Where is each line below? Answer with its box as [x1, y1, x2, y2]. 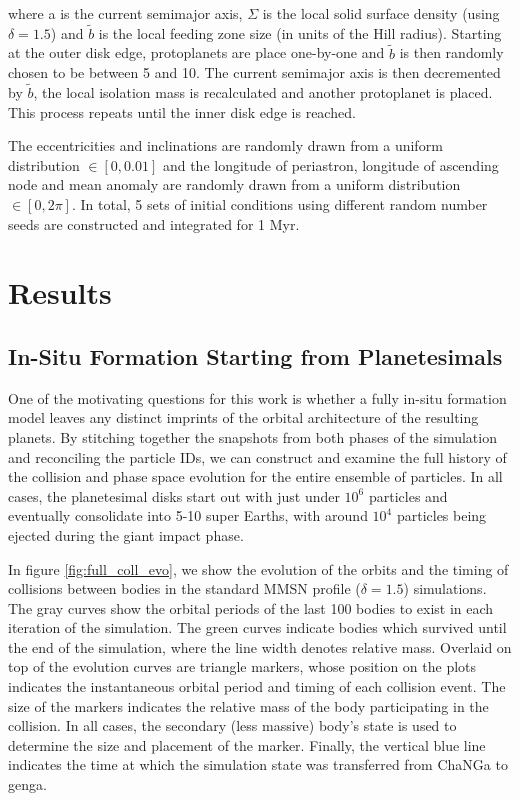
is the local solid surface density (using [262, 3, 500, 23]
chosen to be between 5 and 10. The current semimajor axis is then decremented [8, 62, 501, 83]
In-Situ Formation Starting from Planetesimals [8, 340, 503, 371]
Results [8, 272, 112, 313]
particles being [396, 505, 487, 526]
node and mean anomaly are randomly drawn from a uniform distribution [8, 174, 461, 195]
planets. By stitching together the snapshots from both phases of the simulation [8, 426, 497, 447]
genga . [8, 774, 47, 795]
